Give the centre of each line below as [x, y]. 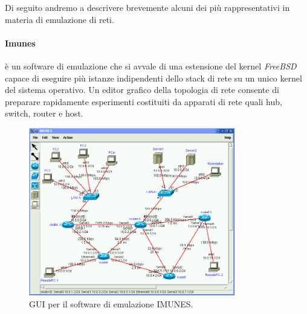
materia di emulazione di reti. [60, 19]
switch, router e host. [44, 113]
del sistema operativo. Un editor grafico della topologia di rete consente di [142, 90]
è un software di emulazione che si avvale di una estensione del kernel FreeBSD [151, 66]
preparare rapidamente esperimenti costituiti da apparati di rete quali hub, [144, 101]
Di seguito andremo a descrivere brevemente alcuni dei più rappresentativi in [147, 7]
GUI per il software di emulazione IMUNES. [111, 303]
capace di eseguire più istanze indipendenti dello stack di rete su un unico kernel [153, 78]
